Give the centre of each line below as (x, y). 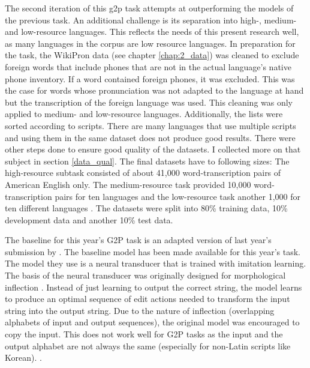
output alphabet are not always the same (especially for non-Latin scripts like (148, 345)
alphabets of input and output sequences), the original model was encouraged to (152, 322)
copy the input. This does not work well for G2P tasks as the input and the (144, 334)
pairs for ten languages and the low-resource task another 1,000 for (178, 196)
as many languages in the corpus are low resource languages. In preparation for (150, 43)
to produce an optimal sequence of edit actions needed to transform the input (148, 299)
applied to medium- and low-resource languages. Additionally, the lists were (144, 114)
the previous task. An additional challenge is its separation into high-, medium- (151, 20)
